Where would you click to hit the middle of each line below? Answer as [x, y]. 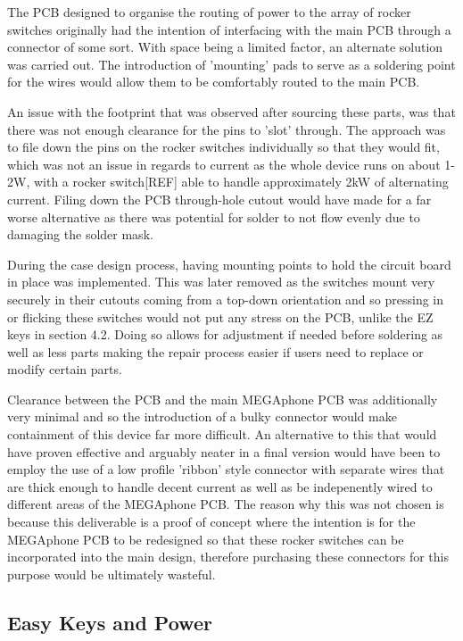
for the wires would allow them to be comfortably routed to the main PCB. [214, 82]
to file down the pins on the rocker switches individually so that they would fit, [223, 147]
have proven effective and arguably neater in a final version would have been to [224, 451]
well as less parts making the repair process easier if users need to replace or [215, 351]
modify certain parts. [65, 369]
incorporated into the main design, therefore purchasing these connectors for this [228, 557]
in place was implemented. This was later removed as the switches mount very [221, 282]
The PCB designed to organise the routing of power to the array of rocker [209, 12]
